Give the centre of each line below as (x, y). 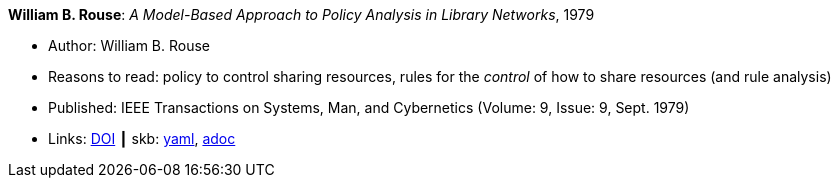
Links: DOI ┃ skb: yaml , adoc (142, 138)
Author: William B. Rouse (129, 45)
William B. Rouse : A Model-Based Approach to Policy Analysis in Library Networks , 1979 (301, 14)
